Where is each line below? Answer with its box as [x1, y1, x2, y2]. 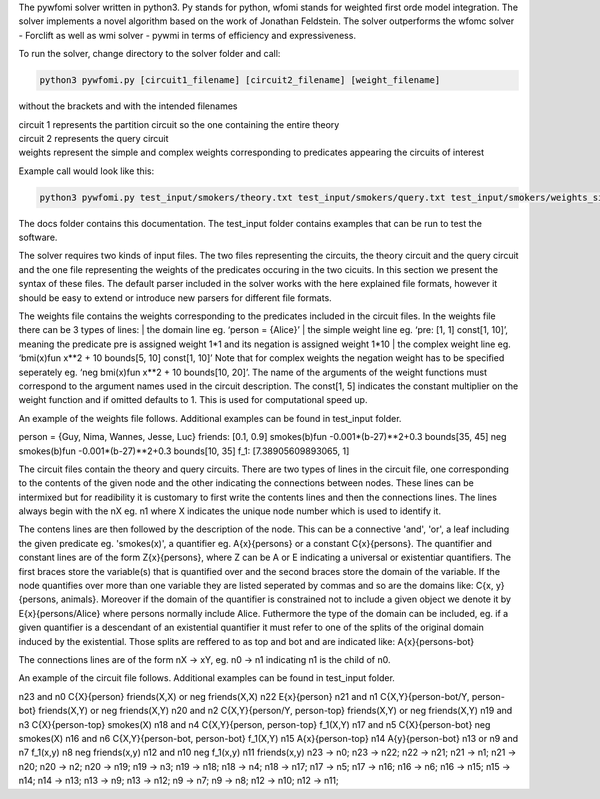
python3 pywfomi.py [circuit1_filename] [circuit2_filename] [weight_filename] [39, 75, 441, 86]
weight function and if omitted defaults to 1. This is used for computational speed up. [18, 394, 368, 406]
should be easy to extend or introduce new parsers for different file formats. [18, 291, 332, 304]
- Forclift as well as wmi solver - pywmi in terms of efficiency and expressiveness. [18, 29, 357, 41]
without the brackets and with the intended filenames [18, 100, 238, 112]
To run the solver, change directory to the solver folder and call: [18, 48, 281, 60]
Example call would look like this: [18, 165, 155, 177]
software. [18, 231, 58, 244]
